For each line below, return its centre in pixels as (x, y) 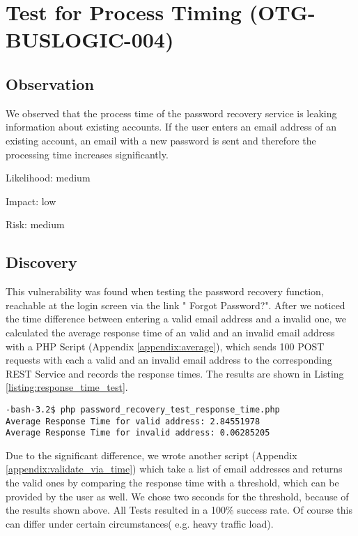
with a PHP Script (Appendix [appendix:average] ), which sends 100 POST (165, 346)
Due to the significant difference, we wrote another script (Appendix (151, 455)
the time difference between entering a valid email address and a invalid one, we (176, 319)
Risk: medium (35, 224)
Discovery (41, 262)
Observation (50, 83)
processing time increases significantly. (87, 154)
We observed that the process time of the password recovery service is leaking (171, 113)
